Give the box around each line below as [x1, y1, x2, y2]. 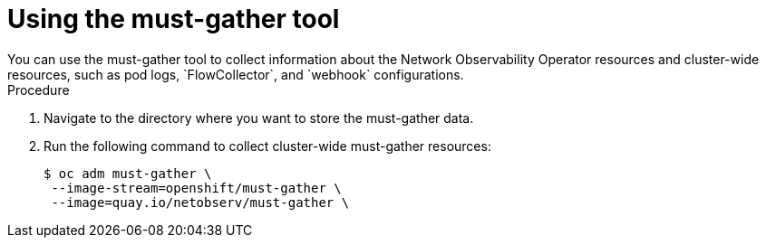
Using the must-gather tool [7, 4, 340, 34]
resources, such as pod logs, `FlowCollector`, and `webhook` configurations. [7, 66, 464, 82]
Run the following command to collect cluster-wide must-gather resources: [44, 137, 491, 154]
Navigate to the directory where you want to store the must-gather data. [44, 109, 474, 126]
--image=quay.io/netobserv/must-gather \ [51, 194, 350, 210]
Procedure [7, 81, 70, 98]
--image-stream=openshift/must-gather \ [51, 180, 342, 195]
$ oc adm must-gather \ [44, 165, 212, 181]
